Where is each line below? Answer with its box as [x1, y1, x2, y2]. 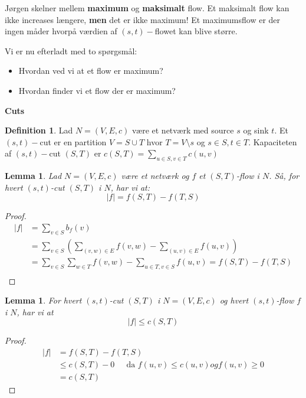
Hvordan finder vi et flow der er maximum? [18, 84, 176, 96]
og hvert [219, 294, 249, 306]
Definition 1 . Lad [5, 124, 73, 136]
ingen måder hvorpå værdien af [5, 25, 117, 37]
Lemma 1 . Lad [5, 169, 62, 182]
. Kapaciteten [248, 135, 297, 148]
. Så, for [269, 169, 300, 182]
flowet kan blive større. [154, 25, 238, 37]
